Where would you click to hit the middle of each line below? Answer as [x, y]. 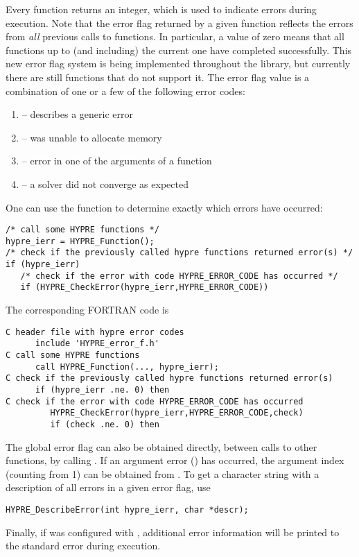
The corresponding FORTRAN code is [87, 310]
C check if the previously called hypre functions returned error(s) [169, 378]
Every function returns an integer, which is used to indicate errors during [161, 9]
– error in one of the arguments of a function [117, 161]
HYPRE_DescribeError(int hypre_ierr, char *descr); [127, 509]
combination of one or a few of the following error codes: [125, 91]
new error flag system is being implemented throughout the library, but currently [178, 63]
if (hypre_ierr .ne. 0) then [102, 389]
